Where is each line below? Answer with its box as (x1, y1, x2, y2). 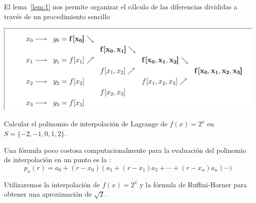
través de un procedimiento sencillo (4, 11, 110, 21)
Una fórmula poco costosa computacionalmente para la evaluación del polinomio (4, 145, 246, 155)
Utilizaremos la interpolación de (4, 179, 100, 189)
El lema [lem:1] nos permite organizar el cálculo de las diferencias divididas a (4, 1, 237, 11)
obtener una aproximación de (4, 189, 92, 199)
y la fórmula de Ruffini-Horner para (139, 179, 247, 189)
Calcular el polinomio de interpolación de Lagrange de (4, 118, 168, 129)
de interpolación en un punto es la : (4, 154, 111, 165)
